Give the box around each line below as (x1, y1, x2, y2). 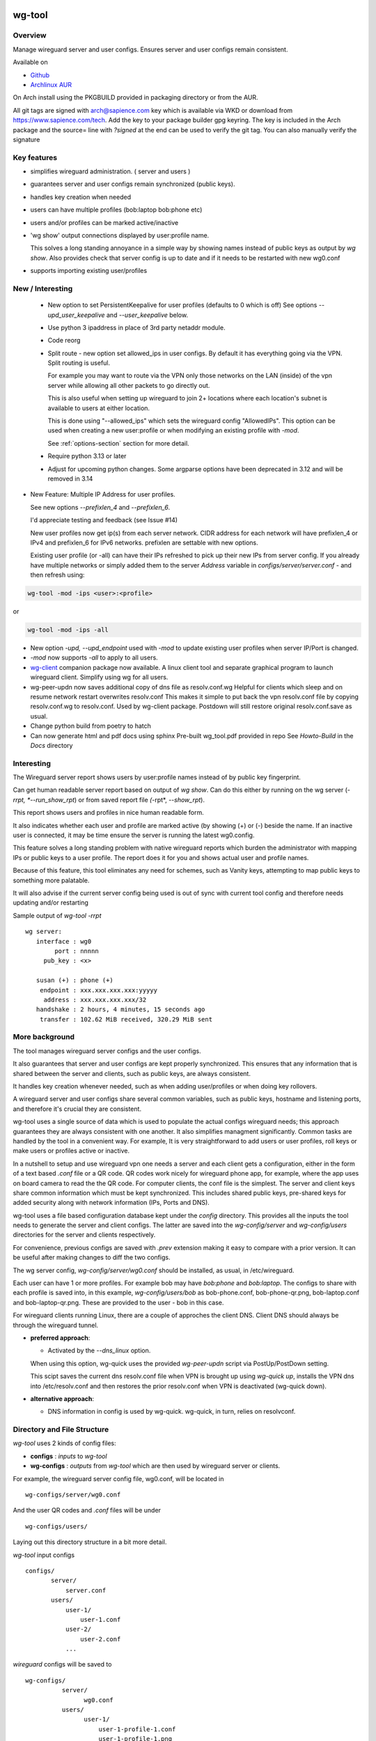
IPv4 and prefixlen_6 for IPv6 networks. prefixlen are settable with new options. (30, 538, 258, 547)
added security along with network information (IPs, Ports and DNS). (13, 1199, 210, 1207)
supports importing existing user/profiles (30, 267, 148, 275)
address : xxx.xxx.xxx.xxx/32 (43, 996, 147, 1004)
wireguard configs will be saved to (13, 1660, 112, 1669)
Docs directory (30, 741, 73, 749)
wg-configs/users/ (25, 1522, 88, 1530)
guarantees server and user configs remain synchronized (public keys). (30, 180, 235, 188)
